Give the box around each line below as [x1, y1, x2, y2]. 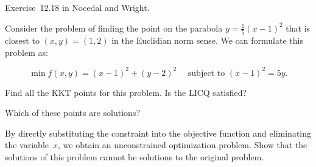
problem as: [5, 46, 48, 58]
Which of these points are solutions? [5, 106, 141, 119]
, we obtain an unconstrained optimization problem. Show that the [58, 138, 307, 151]
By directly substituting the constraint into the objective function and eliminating [5, 126, 312, 139]
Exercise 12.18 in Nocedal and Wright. [5, 1, 150, 13]
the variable [5, 138, 49, 151]
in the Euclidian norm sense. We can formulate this [111, 33, 303, 46]
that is [286, 21, 311, 34]
